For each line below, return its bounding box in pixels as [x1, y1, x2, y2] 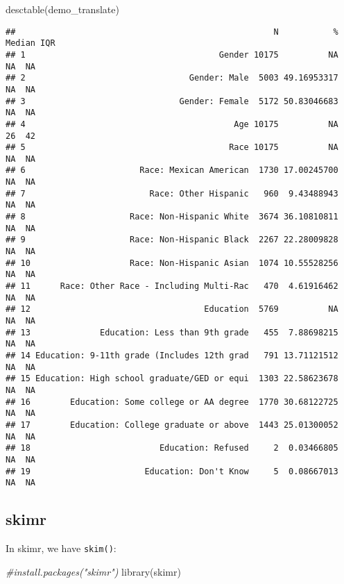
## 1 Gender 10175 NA [6, 49, 338, 60]
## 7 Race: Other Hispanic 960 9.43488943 [6, 188, 338, 199]
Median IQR [6, 38, 55, 49]
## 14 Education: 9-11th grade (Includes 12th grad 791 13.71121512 [6, 350, 338, 360]
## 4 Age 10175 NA [6, 119, 338, 129]
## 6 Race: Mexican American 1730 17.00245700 [6, 165, 338, 176]
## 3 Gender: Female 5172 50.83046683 [6, 96, 338, 106]
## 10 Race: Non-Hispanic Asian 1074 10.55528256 [6, 258, 338, 268]
